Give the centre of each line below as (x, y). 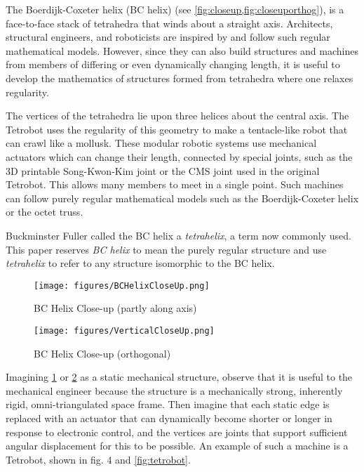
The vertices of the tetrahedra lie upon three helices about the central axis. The (177, 116)
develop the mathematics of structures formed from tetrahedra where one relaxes (180, 78)
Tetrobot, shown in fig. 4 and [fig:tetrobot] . (98, 459)
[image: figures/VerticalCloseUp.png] (124, 330)
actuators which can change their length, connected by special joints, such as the (179, 156)
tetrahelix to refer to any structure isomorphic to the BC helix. (140, 263)
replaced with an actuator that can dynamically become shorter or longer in (169, 418)
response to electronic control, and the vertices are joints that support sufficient (177, 432)
